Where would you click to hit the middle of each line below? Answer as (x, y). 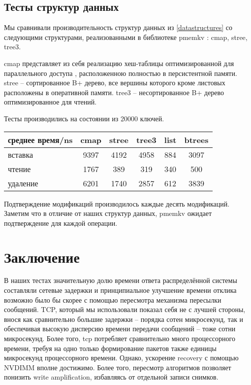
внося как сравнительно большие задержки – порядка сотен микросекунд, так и (124, 319)
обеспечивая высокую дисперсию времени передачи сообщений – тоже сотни (120, 329)
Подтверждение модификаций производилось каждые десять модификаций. (117, 203)
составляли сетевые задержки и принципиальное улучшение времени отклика (120, 290)
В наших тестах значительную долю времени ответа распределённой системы (121, 280)
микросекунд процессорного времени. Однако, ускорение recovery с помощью (121, 358)
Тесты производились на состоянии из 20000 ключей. (84, 118)
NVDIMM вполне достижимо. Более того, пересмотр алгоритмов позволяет (118, 367)
